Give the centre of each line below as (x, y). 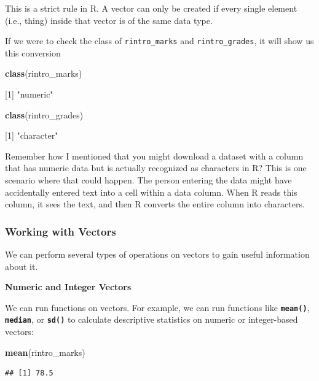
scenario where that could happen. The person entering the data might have (148, 180)
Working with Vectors (61, 231)
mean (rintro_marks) (45, 352)
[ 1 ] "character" (32, 135)
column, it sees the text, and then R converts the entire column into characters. (155, 204)
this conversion (33, 52)
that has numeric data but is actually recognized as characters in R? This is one (156, 168)
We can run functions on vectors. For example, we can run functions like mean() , (157, 307)
